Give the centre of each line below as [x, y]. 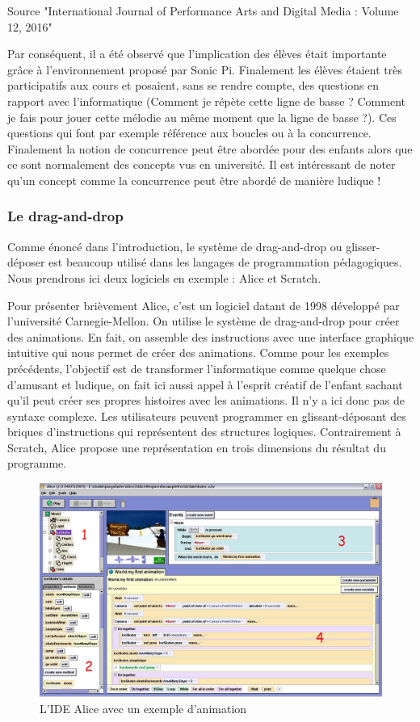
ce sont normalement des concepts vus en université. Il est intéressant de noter [202, 164]
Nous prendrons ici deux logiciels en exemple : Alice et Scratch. [164, 277]
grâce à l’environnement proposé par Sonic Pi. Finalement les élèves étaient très [205, 69]
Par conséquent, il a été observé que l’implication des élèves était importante [197, 54]
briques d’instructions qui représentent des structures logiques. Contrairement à [204, 432]
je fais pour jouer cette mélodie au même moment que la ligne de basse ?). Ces [202, 117]
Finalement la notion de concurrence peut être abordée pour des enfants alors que [210, 148]
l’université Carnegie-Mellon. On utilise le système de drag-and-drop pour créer [204, 321]
